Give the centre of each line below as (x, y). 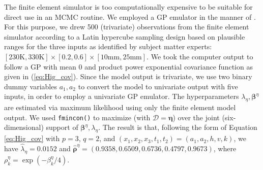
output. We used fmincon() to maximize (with (77, 117)
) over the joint (196, 117)
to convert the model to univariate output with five (158, 86)
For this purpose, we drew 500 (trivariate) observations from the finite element (127, 27)
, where (225, 148)
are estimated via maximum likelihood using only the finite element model (120, 107)
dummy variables (31, 86)
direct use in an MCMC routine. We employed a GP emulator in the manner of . (130, 16)
